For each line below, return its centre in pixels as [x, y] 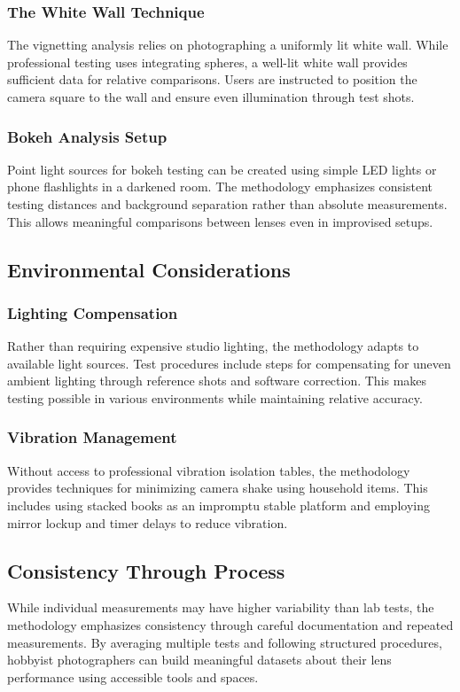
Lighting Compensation [93, 312]
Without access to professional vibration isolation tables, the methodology [209, 470]
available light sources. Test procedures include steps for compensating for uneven [229, 363]
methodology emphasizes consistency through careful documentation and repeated [230, 624]
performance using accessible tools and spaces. [133, 676]
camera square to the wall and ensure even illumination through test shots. [211, 97]
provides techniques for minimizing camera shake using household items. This [218, 488]
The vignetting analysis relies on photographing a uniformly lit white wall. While [228, 45]
